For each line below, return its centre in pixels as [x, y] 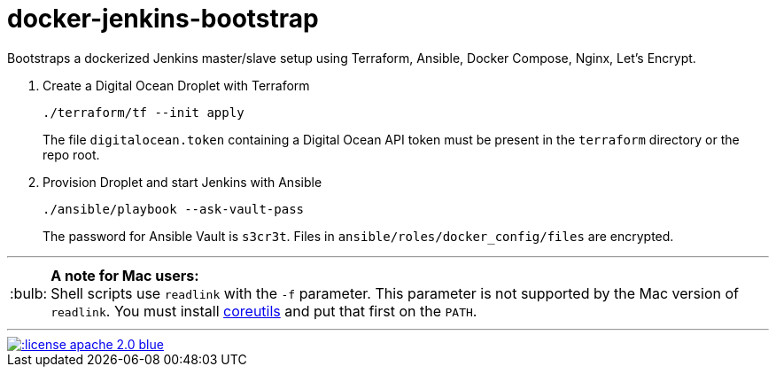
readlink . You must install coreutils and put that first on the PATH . [264, 311]
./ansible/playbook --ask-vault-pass [174, 209]
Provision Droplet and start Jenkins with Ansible [182, 182]
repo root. [71, 154]
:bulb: [29, 293]
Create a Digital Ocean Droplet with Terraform [176, 85]
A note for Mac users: [125, 275]
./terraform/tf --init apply [144, 112]
